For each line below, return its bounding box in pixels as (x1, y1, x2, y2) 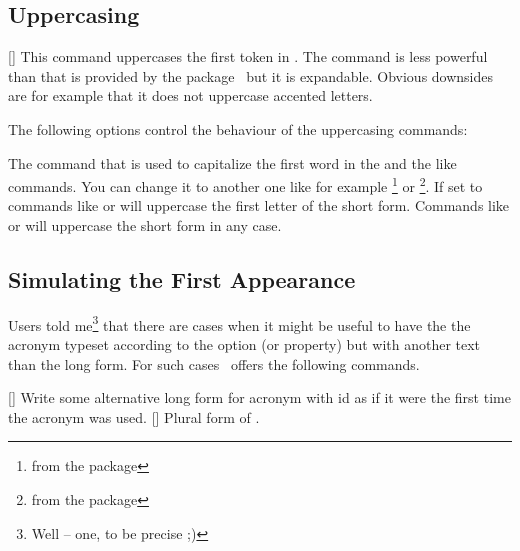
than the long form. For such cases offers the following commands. (8, 353, 420, 374)
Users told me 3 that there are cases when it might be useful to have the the (8, 311, 471, 335)
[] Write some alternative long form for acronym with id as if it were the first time (8, 387, 511, 408)
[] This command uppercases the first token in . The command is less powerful (8, 46, 488, 67)
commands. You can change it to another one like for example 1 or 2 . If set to (8, 173, 483, 196)
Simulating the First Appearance (8, 264, 356, 294)
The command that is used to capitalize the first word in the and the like (8, 152, 457, 173)
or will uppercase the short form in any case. (8, 215, 282, 236)
